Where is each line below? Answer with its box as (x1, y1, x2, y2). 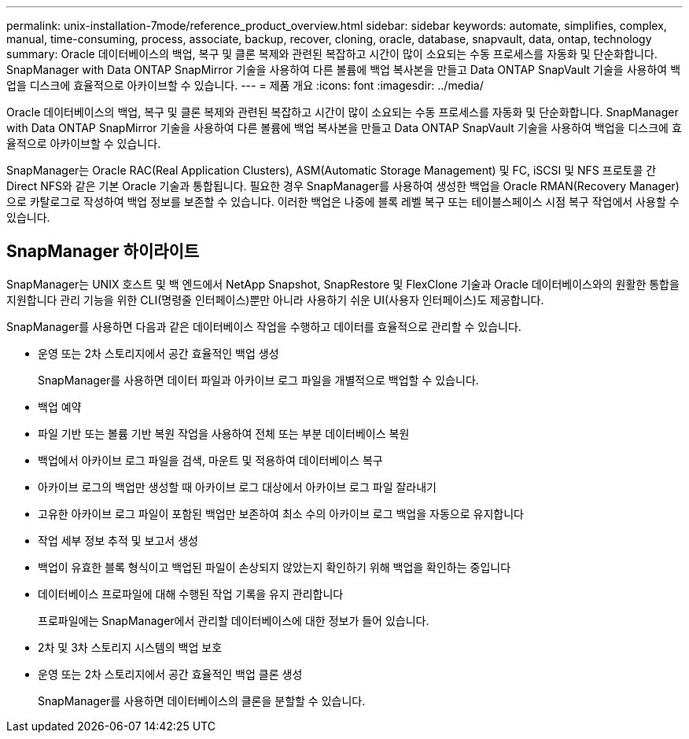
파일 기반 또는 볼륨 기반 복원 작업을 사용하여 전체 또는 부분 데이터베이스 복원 (38, 426, 410, 440)
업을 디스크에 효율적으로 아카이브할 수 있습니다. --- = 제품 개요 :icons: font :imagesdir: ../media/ (6, 79, 484, 92)
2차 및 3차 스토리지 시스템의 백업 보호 (38, 640, 223, 654)
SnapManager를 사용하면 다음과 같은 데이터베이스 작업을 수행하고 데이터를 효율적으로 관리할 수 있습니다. (6, 319, 521, 333)
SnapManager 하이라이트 (6, 241, 200, 262)
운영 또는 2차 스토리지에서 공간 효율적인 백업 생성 (38, 346, 279, 360)
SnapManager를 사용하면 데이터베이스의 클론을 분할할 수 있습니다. (38, 693, 366, 708)
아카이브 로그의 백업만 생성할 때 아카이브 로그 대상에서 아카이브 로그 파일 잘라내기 (38, 480, 437, 494)
